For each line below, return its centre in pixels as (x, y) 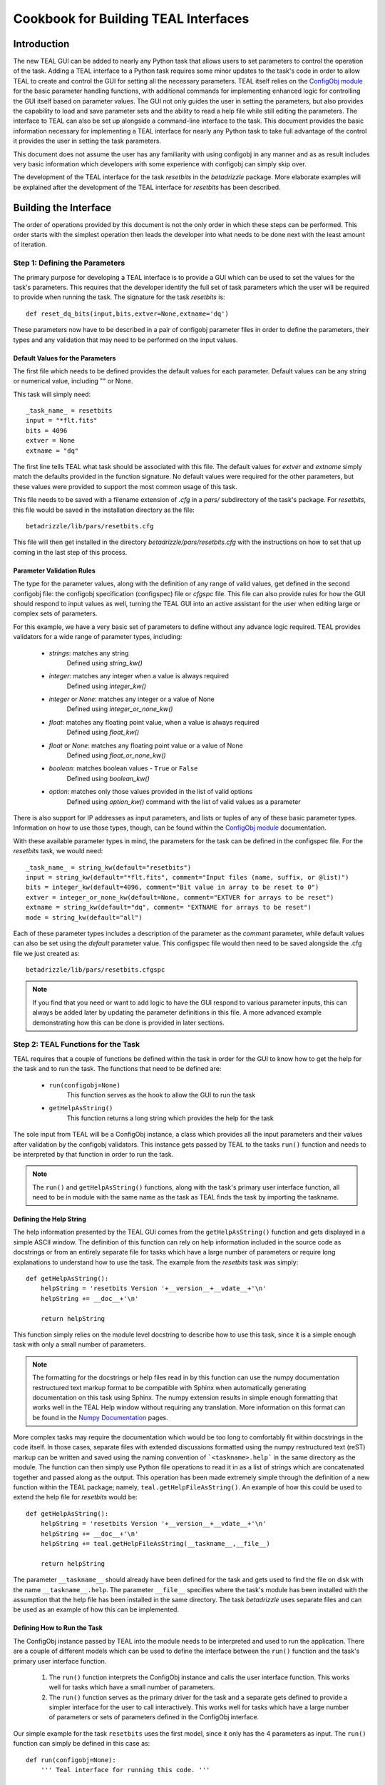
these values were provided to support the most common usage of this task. (125, 486)
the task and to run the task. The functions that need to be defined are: (117, 1069)
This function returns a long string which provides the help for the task (170, 1118)
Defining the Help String (50, 1219)
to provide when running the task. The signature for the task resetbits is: (119, 297)
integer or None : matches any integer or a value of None (132, 699)
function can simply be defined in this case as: (82, 1744)
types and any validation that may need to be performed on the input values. (125, 340)
